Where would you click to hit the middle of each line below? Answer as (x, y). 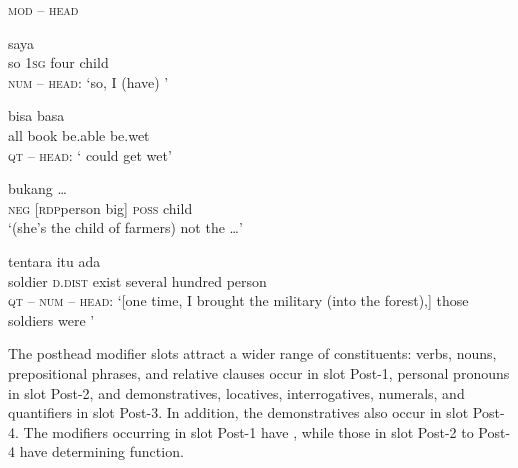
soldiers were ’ (51, 319)
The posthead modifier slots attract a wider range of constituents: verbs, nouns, (252, 353)
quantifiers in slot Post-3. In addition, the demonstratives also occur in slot (238, 412)
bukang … (37, 188)
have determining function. (101, 451)
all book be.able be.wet (79, 134)
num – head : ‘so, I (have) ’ (88, 81)
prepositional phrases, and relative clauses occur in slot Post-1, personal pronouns (259, 372)
